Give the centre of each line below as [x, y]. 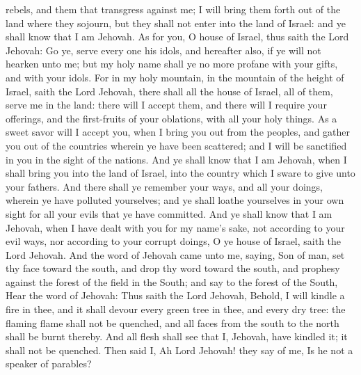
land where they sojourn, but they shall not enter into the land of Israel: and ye [176, 23]
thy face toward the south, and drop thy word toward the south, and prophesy [173, 268]
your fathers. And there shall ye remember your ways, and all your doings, [164, 186]
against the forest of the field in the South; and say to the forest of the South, [172, 281]
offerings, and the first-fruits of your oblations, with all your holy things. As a [171, 118]
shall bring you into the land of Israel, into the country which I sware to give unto [180, 173]
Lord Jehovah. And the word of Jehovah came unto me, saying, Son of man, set [175, 254]
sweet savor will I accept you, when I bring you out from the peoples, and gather [178, 132]
